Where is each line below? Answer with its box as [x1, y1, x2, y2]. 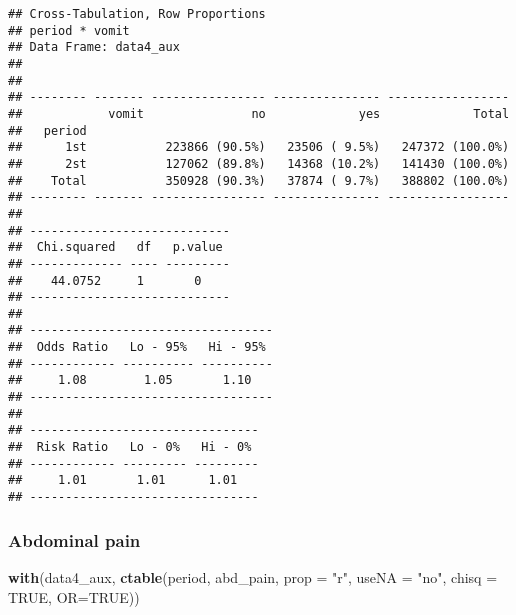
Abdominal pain [8, 527, 141, 552]
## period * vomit [8, 23, 130, 38]
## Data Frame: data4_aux [8, 40, 180, 55]
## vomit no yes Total [8, 106, 510, 121]
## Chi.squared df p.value [8, 240, 223, 255]
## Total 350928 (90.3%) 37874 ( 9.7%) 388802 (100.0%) [8, 173, 510, 188]
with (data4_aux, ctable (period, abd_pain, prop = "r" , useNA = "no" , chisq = [8, 566, 498, 587]
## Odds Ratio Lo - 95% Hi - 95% [8, 340, 266, 355]
